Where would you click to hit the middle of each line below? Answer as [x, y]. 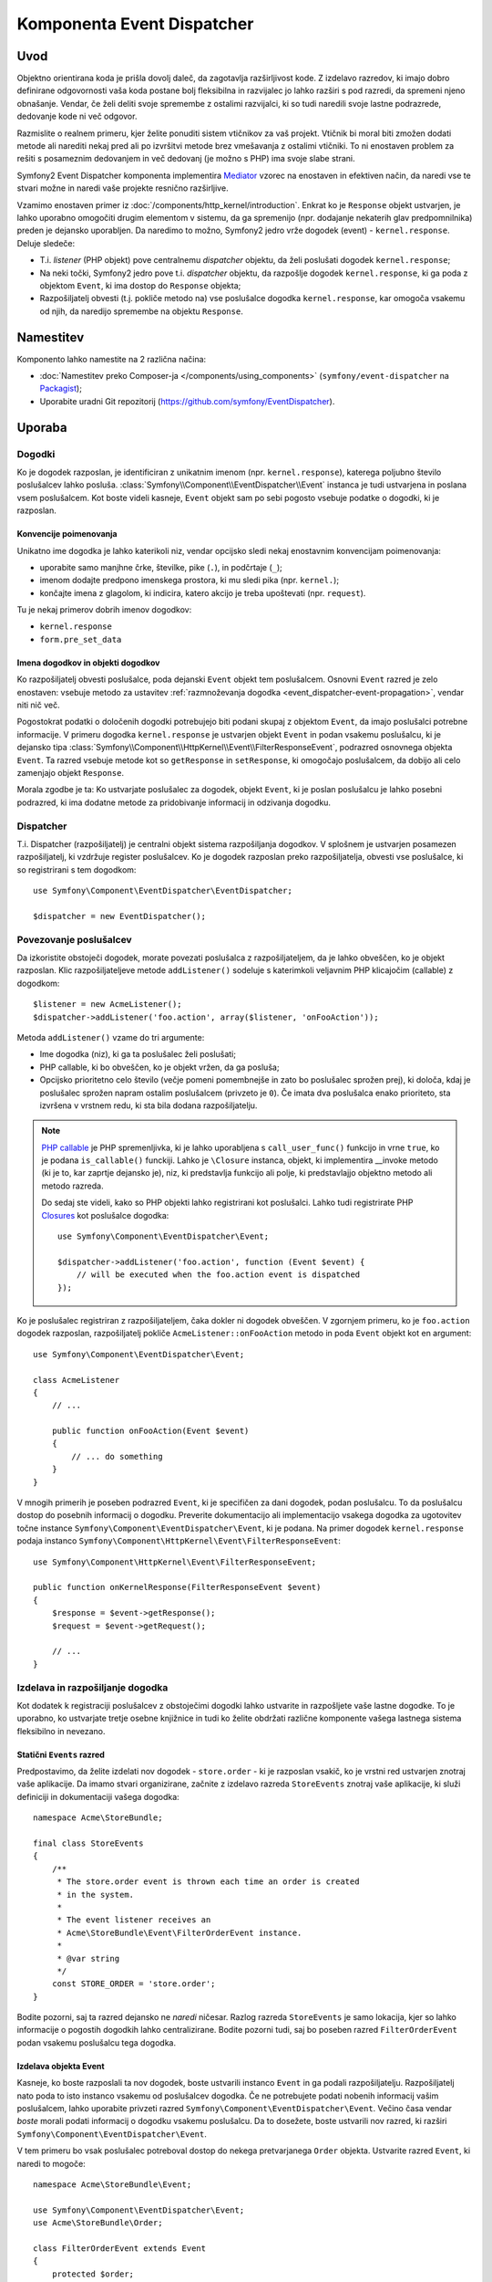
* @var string [88, 1958]
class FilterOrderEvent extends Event [120, 2248]
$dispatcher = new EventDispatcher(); [120, 916]
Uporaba [42, 428]
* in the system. [96, 1895]
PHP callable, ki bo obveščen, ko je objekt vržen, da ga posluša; [159, 1067]
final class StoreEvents [88, 1843]
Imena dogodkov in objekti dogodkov [88, 663]
